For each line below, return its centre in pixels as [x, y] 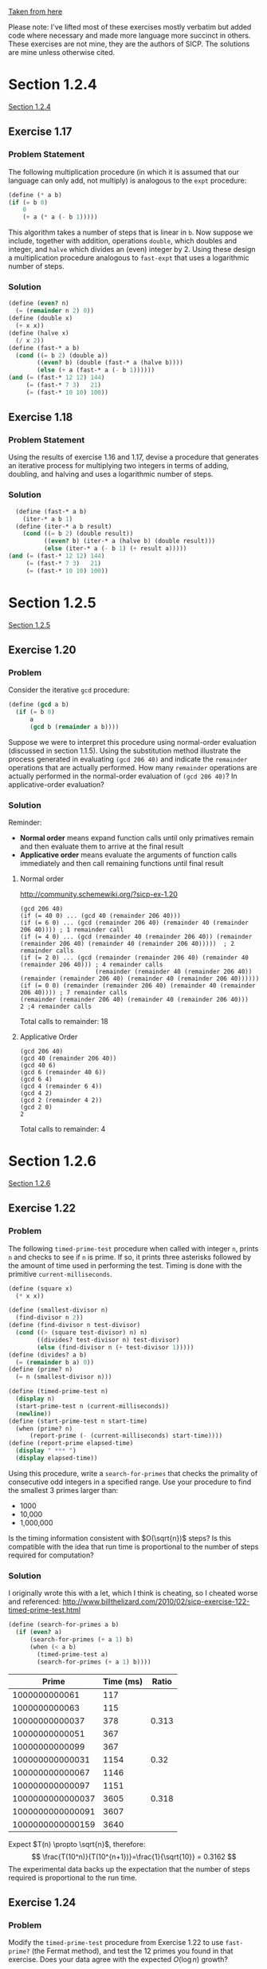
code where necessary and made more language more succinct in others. [130, 35]
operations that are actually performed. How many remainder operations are [133, 767]
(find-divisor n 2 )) [49, 1318]
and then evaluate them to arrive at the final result [102, 847]
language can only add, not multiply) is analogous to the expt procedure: [128, 180]
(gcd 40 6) [38, 1065]
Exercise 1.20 [42, 650]
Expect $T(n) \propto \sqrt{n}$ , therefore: [77, 1844]
